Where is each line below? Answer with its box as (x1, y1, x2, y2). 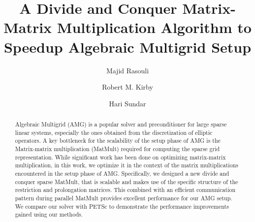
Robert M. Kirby (102, 82, 153, 92)
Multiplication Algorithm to (57, 17, 252, 37)
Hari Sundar (109, 98, 146, 108)
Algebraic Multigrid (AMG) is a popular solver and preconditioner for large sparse (15, 120, 227, 128)
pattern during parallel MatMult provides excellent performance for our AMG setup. (15, 193, 232, 202)
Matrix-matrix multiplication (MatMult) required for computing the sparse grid (15, 145, 220, 153)
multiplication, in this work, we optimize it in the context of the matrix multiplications (15, 161, 238, 169)
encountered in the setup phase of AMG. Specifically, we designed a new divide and (15, 169, 229, 178)
